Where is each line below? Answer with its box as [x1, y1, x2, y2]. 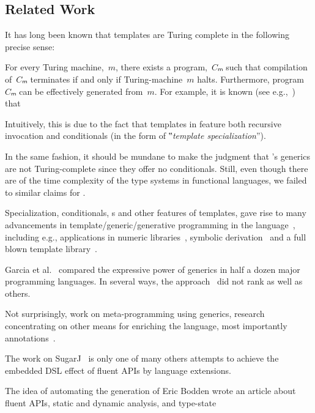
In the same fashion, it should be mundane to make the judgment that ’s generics [5, 149, 310, 162]
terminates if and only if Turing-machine [30, 72, 183, 85]
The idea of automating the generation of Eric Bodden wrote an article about [5, 384, 296, 397]
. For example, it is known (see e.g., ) [154, 84, 295, 97]
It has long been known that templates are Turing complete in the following [5, 28, 289, 41]
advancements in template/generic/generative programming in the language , [5, 218, 295, 231]
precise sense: [5, 40, 55, 53]
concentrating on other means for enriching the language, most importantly [5, 319, 287, 332]
